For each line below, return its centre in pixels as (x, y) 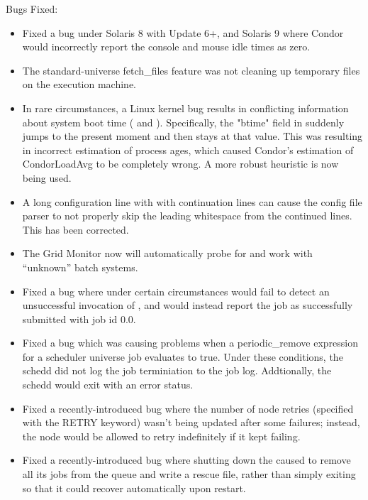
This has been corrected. (76, 229)
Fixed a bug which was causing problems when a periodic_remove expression (190, 343)
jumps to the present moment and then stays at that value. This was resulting (193, 136)
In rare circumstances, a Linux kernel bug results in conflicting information (185, 108)
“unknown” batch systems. (80, 267)
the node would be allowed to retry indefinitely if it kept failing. (161, 436)
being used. (47, 177)
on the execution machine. (79, 84)
